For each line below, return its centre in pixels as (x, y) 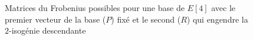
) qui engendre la (217, 19)
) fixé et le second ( (146, 19)
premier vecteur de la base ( (55, 19)
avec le (224, 8)
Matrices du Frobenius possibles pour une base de (95, 8)
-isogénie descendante (47, 30)
